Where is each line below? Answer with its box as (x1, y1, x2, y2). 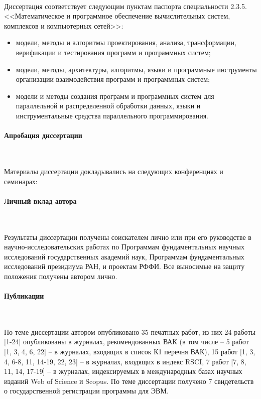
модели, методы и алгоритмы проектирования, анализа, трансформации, (16, 37, 236, 48)
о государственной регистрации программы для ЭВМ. (4, 385, 169, 396)
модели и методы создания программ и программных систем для (16, 90, 214, 101)
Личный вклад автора (4, 195, 77, 206)
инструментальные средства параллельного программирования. (16, 110, 209, 120)
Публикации (4, 291, 44, 301)
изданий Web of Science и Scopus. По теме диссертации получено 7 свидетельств (4, 375, 254, 386)
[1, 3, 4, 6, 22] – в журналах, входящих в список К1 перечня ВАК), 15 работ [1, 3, (4, 346, 255, 357)
